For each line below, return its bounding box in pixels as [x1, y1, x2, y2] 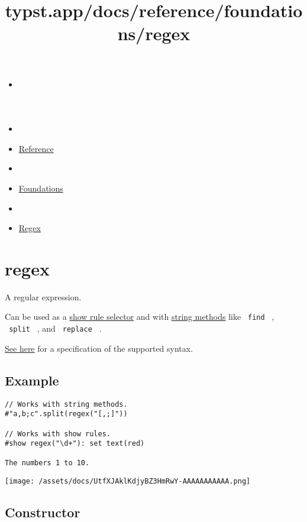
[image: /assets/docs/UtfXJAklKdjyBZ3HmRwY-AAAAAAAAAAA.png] [5, 477, 251, 486]
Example [5, 371, 59, 389]
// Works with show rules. [5, 429, 111, 438]
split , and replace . [9, 322, 102, 335]
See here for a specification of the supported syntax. [5, 342, 193, 354]
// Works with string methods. [5, 400, 128, 408]
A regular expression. [5, 290, 82, 303]
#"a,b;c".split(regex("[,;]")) [5, 410, 128, 419]
